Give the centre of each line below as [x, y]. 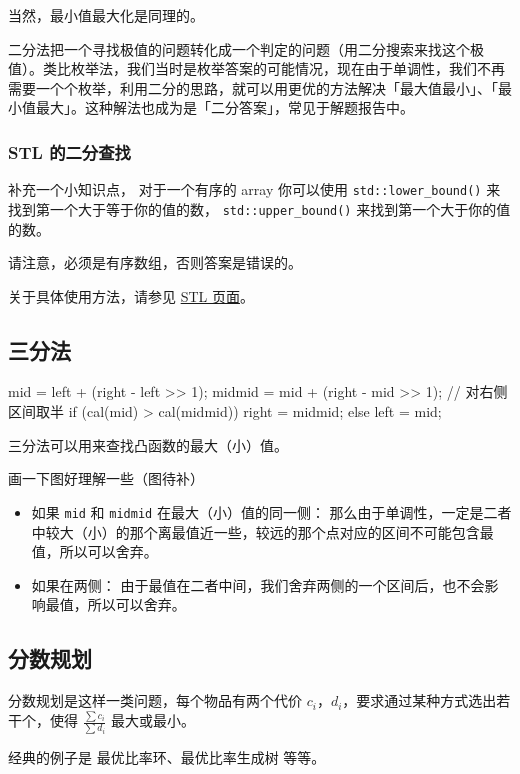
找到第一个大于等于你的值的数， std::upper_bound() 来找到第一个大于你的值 [259, 208]
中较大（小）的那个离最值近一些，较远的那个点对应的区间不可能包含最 [262, 531]
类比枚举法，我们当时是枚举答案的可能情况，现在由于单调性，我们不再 [273, 68]
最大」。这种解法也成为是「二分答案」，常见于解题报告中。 [224, 107]
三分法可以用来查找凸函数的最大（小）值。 [148, 444]
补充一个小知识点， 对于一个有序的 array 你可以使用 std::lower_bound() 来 [254, 189]
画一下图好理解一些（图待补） [106, 478]
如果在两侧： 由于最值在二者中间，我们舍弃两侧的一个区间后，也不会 [258, 584]
